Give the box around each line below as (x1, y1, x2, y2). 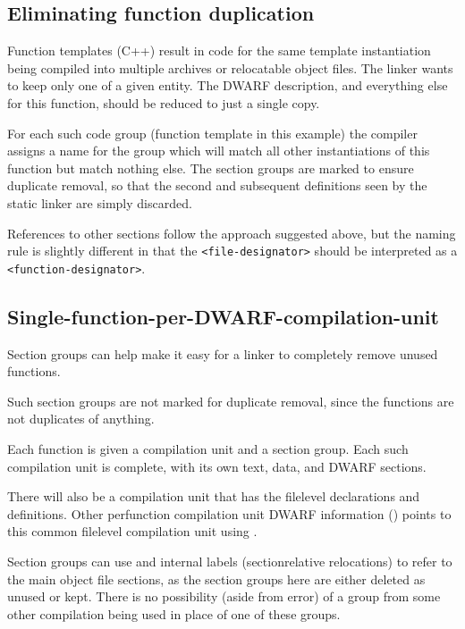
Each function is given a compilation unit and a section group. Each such (7, 440, 409, 458)
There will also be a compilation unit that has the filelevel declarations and (7, 487, 420, 506)
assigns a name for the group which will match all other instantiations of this (7, 141, 430, 160)
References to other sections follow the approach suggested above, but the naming (7, 223, 456, 242)
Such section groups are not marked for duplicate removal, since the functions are (7, 391, 454, 410)
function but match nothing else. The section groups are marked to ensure (7, 158, 414, 177)
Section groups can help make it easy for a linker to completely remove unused (7, 344, 438, 363)
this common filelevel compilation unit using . (7, 522, 258, 541)
